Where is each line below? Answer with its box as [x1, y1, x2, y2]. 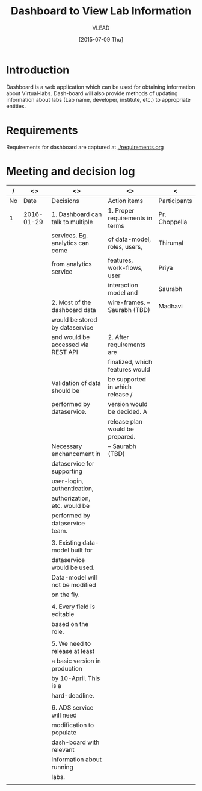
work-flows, [108, 263, 143, 272]
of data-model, [108, 235, 151, 243]
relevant [51, 745, 75, 754]
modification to [51, 721, 94, 729]
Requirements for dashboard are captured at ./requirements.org [6, 143, 164, 151]
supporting [51, 467, 83, 475]
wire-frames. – [108, 298, 150, 307]
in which [108, 383, 132, 391]
